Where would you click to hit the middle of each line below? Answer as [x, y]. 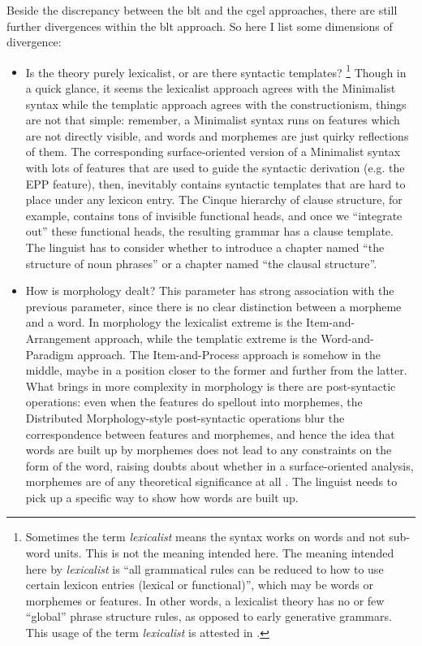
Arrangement [58, 338]
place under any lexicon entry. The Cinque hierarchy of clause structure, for [214, 199]
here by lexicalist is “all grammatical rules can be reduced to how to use [205, 568]
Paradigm [50, 354]
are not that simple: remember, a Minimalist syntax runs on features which [213, 120]
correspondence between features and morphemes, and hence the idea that [210, 434]
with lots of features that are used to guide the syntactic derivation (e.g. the [215, 167]
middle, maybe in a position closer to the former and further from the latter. [216, 370]
